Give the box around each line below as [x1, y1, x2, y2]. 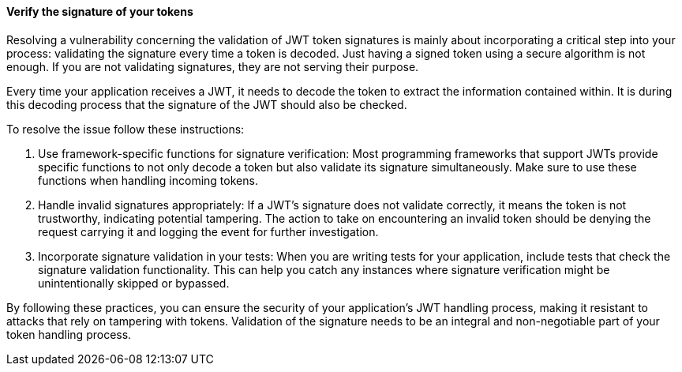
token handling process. [6, 327, 132, 341]
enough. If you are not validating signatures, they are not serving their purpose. [6, 59, 419, 73]
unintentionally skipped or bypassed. [38, 276, 230, 290]
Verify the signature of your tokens [6, 5, 193, 18]
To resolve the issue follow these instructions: [6, 122, 245, 136]
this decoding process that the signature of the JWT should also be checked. [6, 97, 407, 111]
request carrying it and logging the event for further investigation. [38, 224, 379, 239]
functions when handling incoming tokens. [38, 173, 258, 187]
